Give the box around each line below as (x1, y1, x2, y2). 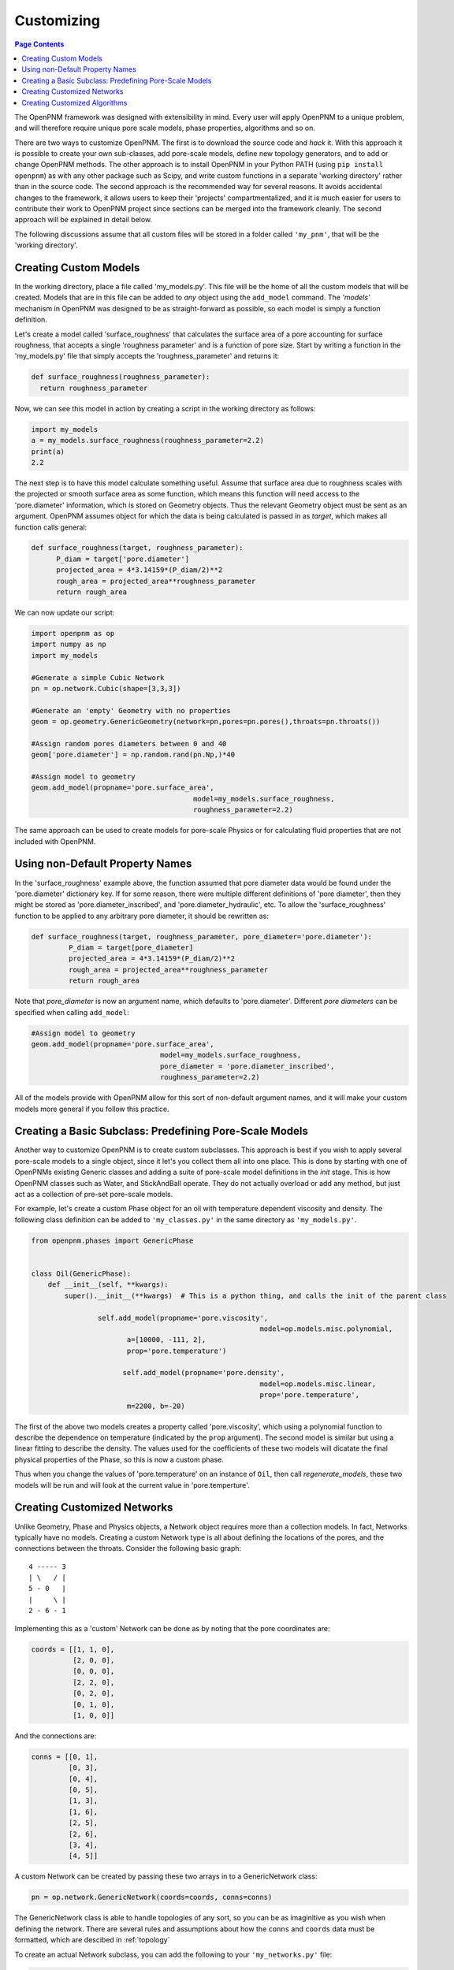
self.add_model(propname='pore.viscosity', (97, 1313, 269, 1322)
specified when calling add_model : (14, 1007, 129, 1017)
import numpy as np (31, 640, 106, 649)
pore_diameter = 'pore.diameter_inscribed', (159, 1061, 335, 1071)
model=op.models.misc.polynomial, (259, 1324, 393, 1333)
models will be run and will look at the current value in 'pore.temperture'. (14, 1480, 250, 1489)
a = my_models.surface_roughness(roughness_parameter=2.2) (31, 436, 264, 445)
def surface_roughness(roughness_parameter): (31, 373, 210, 381)
